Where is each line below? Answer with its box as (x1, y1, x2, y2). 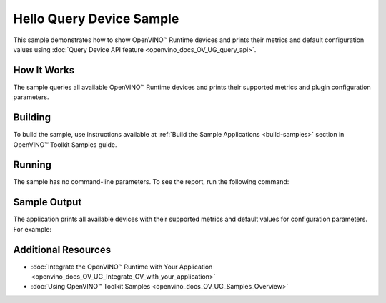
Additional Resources (13, 243, 111, 256)
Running (13, 159, 52, 171)
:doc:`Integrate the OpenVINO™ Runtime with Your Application (31, 262, 213, 271)
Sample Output (13, 196, 82, 208)
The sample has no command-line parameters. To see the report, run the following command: (13, 178, 289, 186)
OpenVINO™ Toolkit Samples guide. (13, 140, 117, 149)
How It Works (13, 64, 75, 76)
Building (13, 111, 51, 124)
